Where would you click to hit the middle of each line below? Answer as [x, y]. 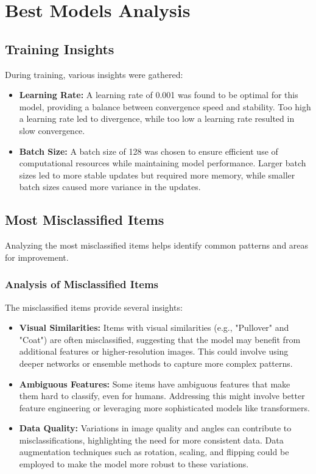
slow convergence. [52, 130]
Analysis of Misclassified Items [82, 284]
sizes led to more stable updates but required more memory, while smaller [157, 175]
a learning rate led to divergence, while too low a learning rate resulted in [157, 118]
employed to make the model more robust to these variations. [134, 464]
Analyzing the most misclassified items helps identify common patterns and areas [157, 245]
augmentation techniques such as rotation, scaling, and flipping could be [154, 452]
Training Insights [60, 48]
